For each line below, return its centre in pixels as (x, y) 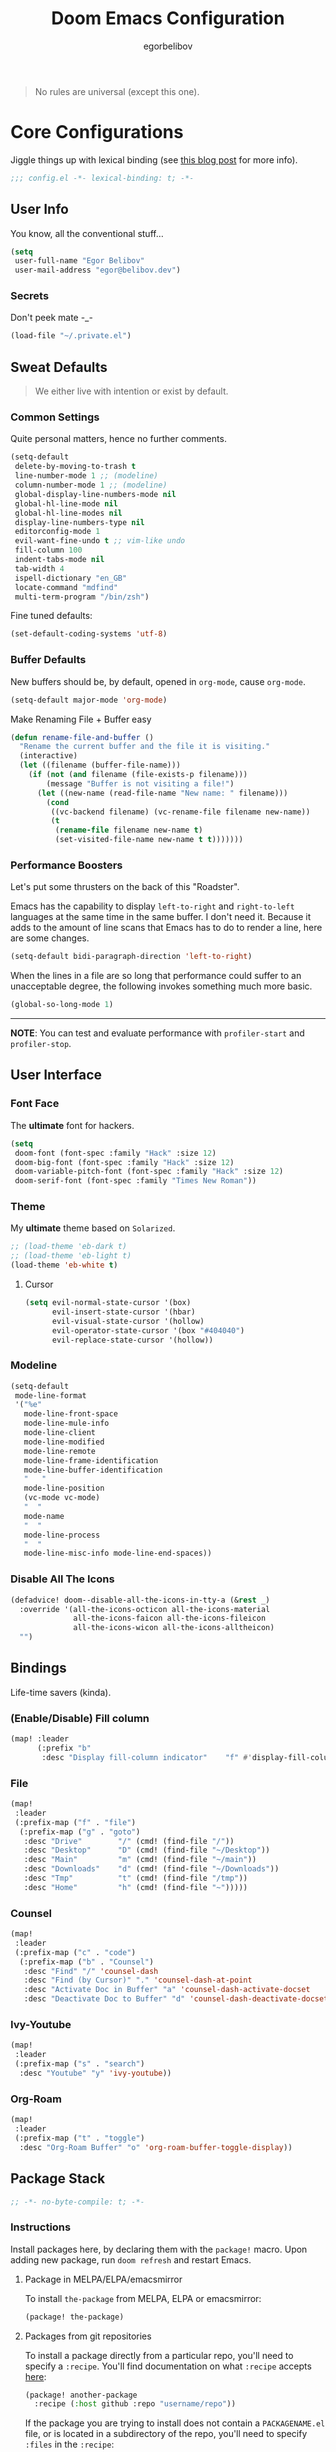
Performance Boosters (66, 865)
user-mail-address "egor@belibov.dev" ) (98, 270)
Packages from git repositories (88, 2336)
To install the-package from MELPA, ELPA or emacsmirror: (143, 2298)
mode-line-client (60, 1433)
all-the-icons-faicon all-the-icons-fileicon (170, 1618)
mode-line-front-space (70, 1414)
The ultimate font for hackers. (72, 1125)
